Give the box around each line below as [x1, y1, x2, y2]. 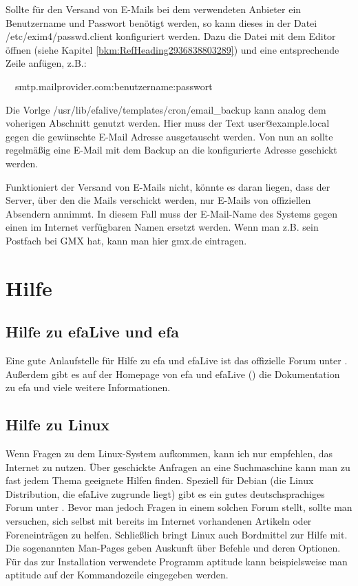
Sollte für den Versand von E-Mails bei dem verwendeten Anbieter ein [6, 2, 302, 16]
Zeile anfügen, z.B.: [6, 56, 87, 70]
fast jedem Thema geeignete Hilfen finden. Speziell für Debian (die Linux [6, 473, 314, 488]
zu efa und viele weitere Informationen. [6, 380, 171, 395]
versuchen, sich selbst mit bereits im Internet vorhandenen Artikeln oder [6, 514, 312, 528]
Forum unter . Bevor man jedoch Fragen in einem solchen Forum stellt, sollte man [6, 500, 352, 514]
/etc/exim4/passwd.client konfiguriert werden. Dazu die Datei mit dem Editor [6, 29, 336, 43]
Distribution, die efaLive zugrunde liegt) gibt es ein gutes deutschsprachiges [6, 486, 325, 501]
